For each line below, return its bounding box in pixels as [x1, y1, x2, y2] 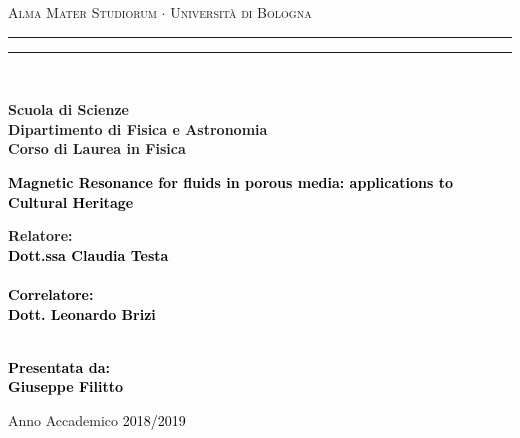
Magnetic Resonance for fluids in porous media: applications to [8, 171, 453, 192]
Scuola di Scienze [8, 99, 129, 120]
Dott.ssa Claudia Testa [8, 244, 169, 265]
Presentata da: [8, 356, 111, 377]
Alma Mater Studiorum [8, 2, 157, 22]
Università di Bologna [170, 2, 312, 22]
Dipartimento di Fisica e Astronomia [8, 118, 268, 139]
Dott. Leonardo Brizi [8, 303, 156, 324]
